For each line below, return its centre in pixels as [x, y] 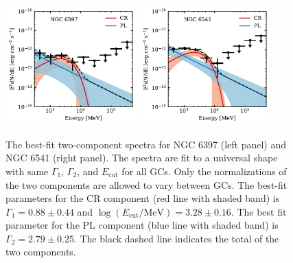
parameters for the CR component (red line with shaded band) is [143, 198]
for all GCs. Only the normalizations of [204, 171]
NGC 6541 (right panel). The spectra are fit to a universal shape [142, 158]
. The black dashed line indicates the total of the [176, 238]
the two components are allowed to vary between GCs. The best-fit [146, 184]
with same [27, 171]
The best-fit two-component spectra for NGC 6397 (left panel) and [146, 144]
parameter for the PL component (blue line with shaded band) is [142, 225]
